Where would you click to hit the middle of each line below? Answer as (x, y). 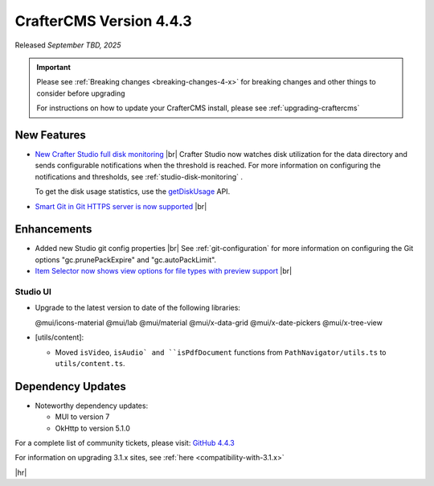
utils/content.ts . (90, 363)
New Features (50, 135)
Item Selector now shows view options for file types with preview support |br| (164, 271)
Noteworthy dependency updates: (92, 406)
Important (54, 67)
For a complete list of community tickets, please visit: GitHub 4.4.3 (125, 443)
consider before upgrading (81, 93)
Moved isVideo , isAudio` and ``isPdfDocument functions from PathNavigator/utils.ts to (221, 352)
